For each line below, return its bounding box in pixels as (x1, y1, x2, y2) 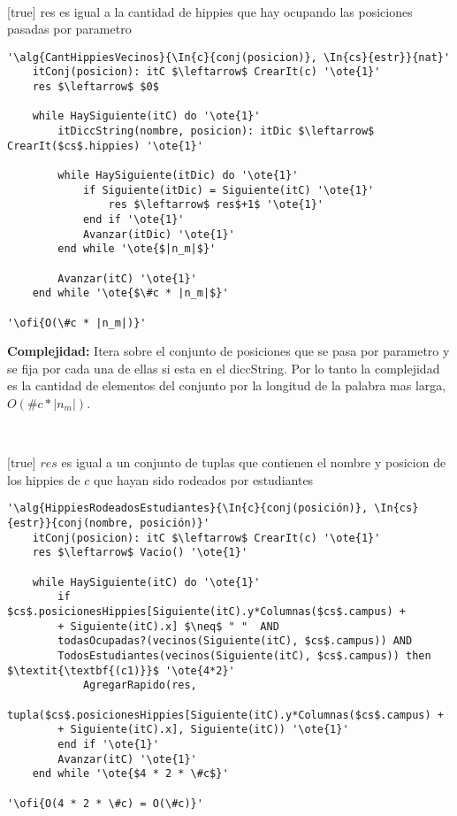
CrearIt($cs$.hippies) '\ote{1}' (7, 139, 203, 152)
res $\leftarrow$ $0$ (32, 81, 159, 94)
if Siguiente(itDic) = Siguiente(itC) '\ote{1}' (82, 183, 375, 196)
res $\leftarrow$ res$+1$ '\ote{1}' (108, 198, 324, 212)
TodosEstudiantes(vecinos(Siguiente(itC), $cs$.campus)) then (57, 649, 431, 662)
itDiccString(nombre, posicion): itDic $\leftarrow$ (57, 125, 375, 138)
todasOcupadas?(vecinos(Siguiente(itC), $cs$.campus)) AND (57, 635, 413, 648)
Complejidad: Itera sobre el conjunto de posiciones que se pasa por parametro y (7, 342, 450, 360)
